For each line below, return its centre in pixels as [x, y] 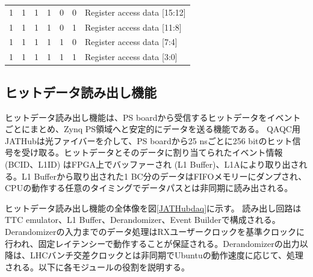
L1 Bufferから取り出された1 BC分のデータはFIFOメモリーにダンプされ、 [164, 176]
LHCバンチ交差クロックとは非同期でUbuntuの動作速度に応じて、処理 [167, 255]
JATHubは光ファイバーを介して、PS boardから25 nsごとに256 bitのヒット [149, 140]
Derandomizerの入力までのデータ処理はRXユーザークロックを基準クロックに [155, 231]
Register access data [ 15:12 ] [135, 12]
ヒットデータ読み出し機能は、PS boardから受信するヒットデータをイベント [153, 117]
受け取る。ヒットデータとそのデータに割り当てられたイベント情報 [152, 152]
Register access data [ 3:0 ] [131, 57]
